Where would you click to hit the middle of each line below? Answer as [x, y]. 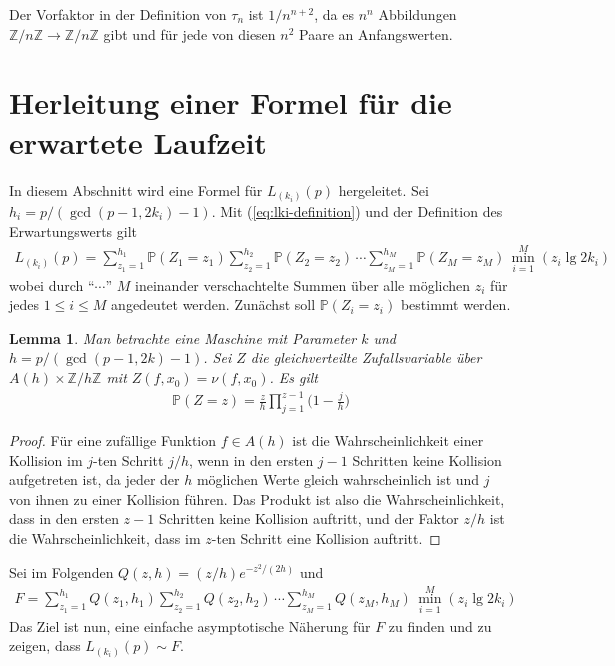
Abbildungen [417, 14]
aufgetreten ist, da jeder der [94, 479]
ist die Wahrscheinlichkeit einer [388, 439]
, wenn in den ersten [251, 459]
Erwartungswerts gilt [73, 230]
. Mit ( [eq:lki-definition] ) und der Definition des [357, 211]
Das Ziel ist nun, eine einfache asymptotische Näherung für [190, 625]
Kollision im [46, 459]
